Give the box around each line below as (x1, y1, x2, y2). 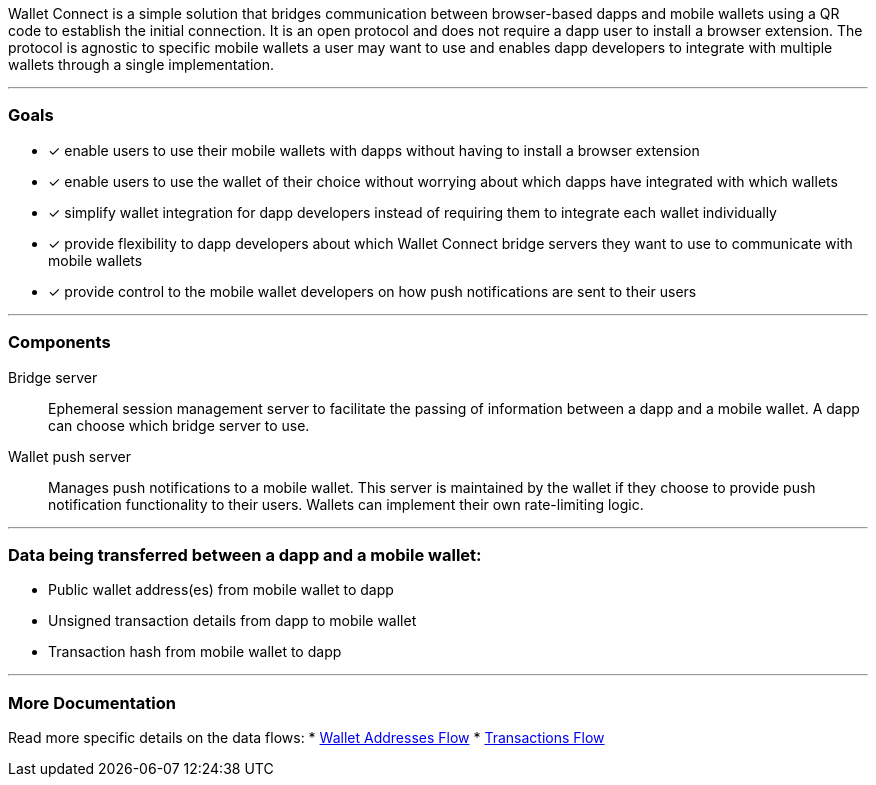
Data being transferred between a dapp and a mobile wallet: (8, 544, 482, 565)
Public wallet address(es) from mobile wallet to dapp (48, 581, 394, 599)
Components (8, 332, 111, 353)
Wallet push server (8, 447, 131, 465)
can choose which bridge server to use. (48, 416, 310, 434)
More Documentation (8, 692, 176, 713)
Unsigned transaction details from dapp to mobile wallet (48, 612, 417, 630)
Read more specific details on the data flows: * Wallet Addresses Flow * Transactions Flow (8, 729, 605, 746)
